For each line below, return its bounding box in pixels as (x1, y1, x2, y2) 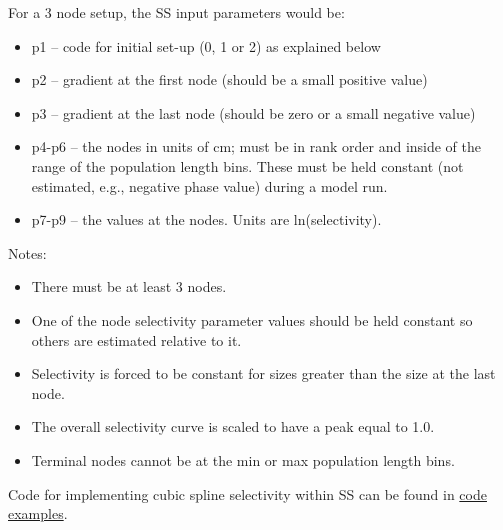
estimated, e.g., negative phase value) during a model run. (31, 175, 388, 196)
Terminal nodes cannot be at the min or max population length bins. (31, 449, 455, 470)
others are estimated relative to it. (31, 329, 242, 350)
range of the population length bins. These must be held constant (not (31, 155, 464, 176)
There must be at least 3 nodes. (31, 276, 227, 297)
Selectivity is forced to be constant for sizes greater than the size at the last (31, 363, 496, 384)
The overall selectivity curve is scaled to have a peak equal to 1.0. (31, 416, 435, 437)
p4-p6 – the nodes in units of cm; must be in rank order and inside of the (31, 136, 482, 157)
